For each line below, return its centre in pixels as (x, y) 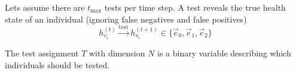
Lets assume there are (45, 7)
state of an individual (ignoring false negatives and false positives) (126, 19)
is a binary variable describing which (224, 53)
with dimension (117, 53)
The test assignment (42, 53)
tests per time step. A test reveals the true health (195, 7)
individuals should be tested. (57, 64)
